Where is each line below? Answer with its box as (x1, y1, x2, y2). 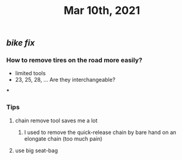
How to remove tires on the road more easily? (6, 56, 143, 64)
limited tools (15, 70, 46, 77)
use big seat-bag (15, 147, 58, 154)
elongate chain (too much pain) (24, 135, 103, 142)
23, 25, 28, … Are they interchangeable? (15, 76, 116, 84)
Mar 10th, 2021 (63, 4, 141, 18)
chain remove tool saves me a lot (15, 116, 98, 124)
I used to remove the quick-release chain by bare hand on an (24, 128, 177, 136)
